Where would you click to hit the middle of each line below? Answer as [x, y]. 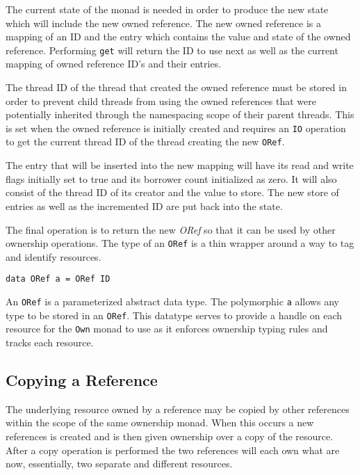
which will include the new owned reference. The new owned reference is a [164, 23]
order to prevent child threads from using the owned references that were [161, 100]
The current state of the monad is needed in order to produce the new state [167, 9]
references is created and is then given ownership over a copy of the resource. [170, 436]
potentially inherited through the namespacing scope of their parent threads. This [180, 114]
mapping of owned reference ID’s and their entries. [114, 64]
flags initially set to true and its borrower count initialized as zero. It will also [171, 178]
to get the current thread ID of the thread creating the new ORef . [145, 142]
